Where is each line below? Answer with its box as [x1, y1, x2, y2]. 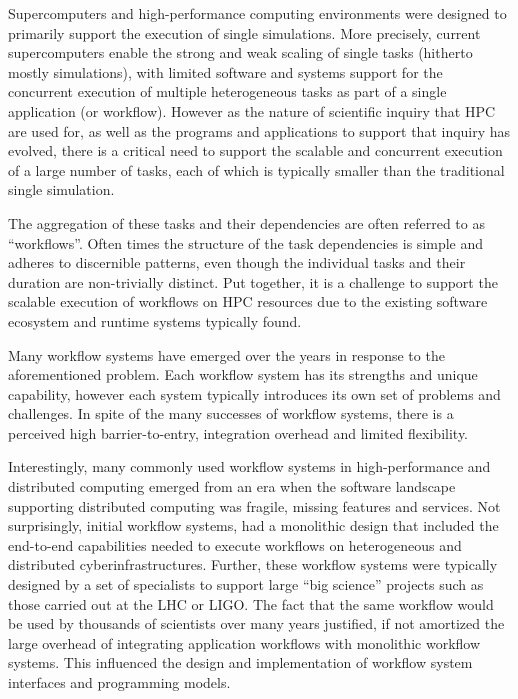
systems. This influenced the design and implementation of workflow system [8, 652, 473, 673]
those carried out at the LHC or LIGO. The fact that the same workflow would [8, 593, 494, 614]
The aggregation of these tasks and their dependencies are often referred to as [8, 212, 485, 233]
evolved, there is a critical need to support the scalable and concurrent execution [8, 140, 503, 161]
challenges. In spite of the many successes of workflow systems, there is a [8, 403, 454, 424]
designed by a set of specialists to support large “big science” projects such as [8, 574, 484, 595]
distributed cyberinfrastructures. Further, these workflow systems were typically [8, 554, 498, 575]
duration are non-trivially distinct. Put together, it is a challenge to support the [8, 271, 498, 292]
